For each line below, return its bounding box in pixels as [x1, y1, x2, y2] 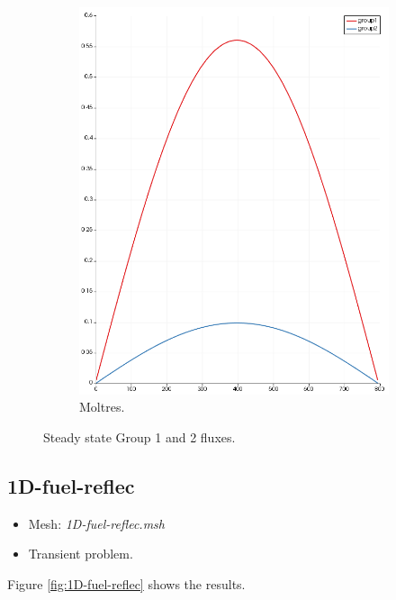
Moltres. [79, 397, 125, 416]
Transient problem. [28, 544, 133, 563]
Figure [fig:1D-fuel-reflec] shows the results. [7, 574, 246, 593]
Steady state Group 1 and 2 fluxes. [43, 427, 236, 446]
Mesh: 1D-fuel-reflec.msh [28, 514, 165, 532]
